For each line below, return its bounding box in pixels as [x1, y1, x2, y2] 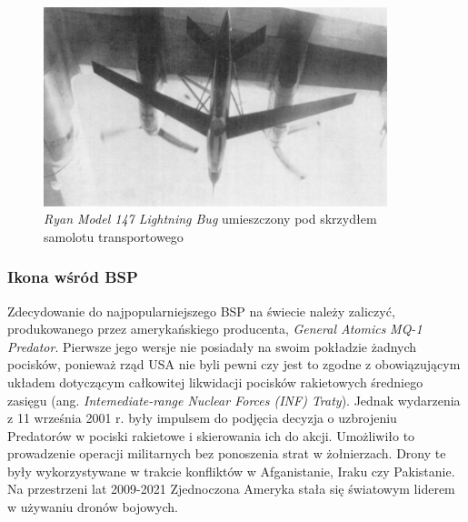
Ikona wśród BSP [7, 266, 138, 288]
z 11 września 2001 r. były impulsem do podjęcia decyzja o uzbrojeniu [7, 408, 397, 427]
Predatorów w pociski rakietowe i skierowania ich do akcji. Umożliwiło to [7, 426, 415, 445]
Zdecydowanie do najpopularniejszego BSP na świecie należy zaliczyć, [7, 301, 395, 320]
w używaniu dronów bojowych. [7, 497, 178, 517]
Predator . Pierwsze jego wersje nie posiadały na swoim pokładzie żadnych [7, 336, 417, 356]
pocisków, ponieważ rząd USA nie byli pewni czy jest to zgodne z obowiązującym [7, 355, 461, 374]
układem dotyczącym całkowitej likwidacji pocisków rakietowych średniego [7, 372, 423, 391]
